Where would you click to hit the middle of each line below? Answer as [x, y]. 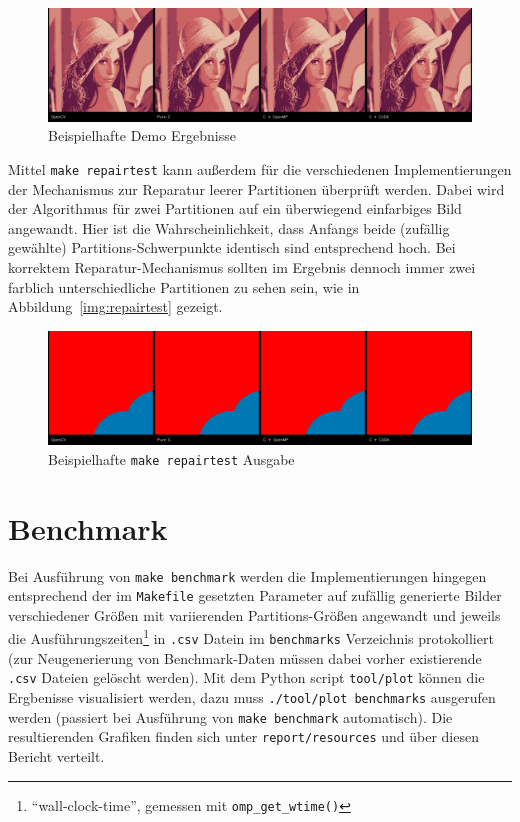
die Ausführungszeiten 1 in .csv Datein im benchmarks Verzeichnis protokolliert [251, 637]
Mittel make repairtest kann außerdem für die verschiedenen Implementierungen [260, 169]
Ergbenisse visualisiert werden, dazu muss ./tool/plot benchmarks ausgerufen [252, 696]
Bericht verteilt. [56, 755]
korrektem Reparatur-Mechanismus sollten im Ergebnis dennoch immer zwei [242, 267]
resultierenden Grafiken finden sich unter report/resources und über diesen [243, 736]
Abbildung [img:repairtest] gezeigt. [115, 306]
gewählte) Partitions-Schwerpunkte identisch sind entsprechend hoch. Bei [232, 247]
